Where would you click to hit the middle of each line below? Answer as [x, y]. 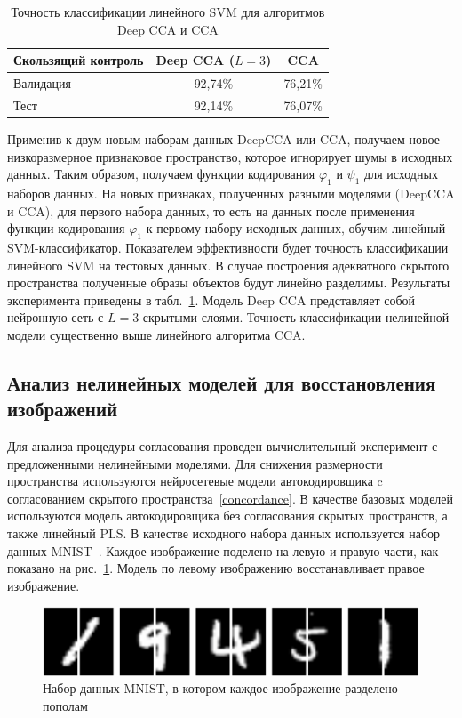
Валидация [42, 83]
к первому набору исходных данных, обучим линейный [296, 228]
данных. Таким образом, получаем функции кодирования [161, 174]
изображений [63, 409]
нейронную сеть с [56, 317]
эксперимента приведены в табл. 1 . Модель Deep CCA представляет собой [211, 299]
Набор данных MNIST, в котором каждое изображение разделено [220, 688]
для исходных [401, 174]
